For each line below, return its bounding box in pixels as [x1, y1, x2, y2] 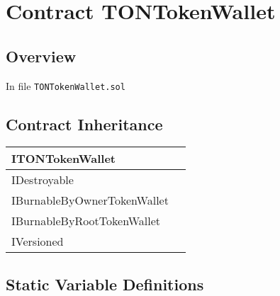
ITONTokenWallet [11, 150, 116, 167]
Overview [6, 45, 77, 67]
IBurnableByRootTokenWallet [11, 212, 161, 229]
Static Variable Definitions [6, 273, 204, 295]
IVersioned [11, 233, 64, 250]
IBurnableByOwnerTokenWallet [11, 192, 169, 209]
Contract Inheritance [6, 113, 163, 135]
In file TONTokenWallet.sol [6, 78, 125, 93]
